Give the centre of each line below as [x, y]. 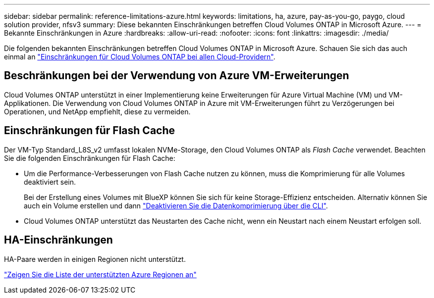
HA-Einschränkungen [58, 240]
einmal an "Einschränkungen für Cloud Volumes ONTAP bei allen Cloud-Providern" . [140, 57]
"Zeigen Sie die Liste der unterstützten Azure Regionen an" [100, 274]
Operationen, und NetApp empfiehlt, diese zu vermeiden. [97, 111]
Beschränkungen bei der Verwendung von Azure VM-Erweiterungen [177, 76]
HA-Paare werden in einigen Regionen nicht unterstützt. [95, 259]
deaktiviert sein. [50, 182]
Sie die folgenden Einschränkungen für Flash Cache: [90, 158]
